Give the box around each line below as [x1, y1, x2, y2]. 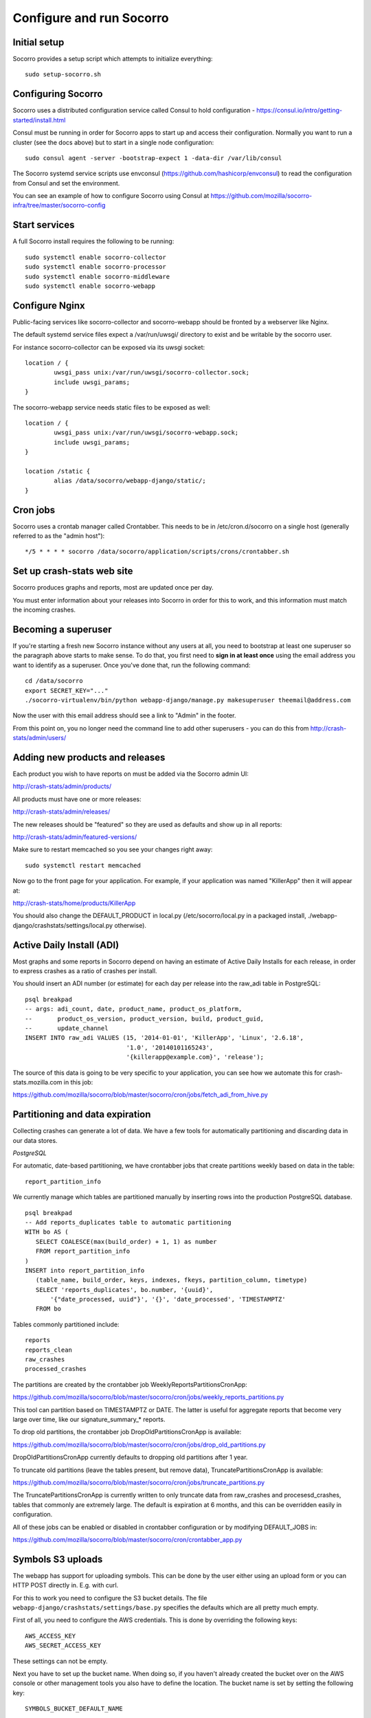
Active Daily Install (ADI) [12, 939, 120, 951]
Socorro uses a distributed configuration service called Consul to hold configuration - [12, 107, 256, 115]
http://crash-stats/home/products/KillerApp [12, 899, 136, 907]
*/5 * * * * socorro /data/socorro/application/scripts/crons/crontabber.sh [25, 548, 290, 556]
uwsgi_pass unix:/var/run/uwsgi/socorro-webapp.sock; [54, 429, 239, 436]
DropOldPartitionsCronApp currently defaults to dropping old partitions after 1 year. [12, 1453, 248, 1462]
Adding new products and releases [12, 751, 166, 763]
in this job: [63, 1078, 93, 1086]
